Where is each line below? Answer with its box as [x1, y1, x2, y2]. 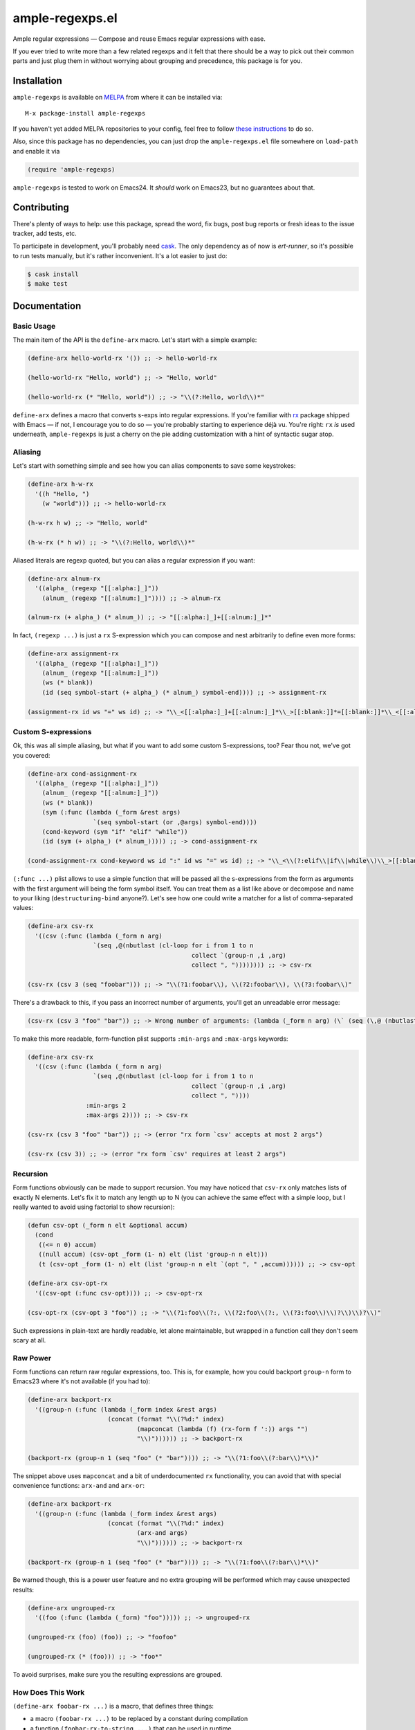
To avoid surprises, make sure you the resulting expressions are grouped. [12, 1670, 223, 1678]
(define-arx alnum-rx [27, 574, 101, 583]
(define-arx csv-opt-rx [27, 1280, 109, 1287]
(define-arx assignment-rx [27, 650, 119, 657]
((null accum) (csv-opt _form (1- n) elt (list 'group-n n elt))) [38, 1250, 268, 1259]
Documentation [12, 300, 82, 311]
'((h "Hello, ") [35, 490, 90, 498]
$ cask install [27, 270, 79, 278]
